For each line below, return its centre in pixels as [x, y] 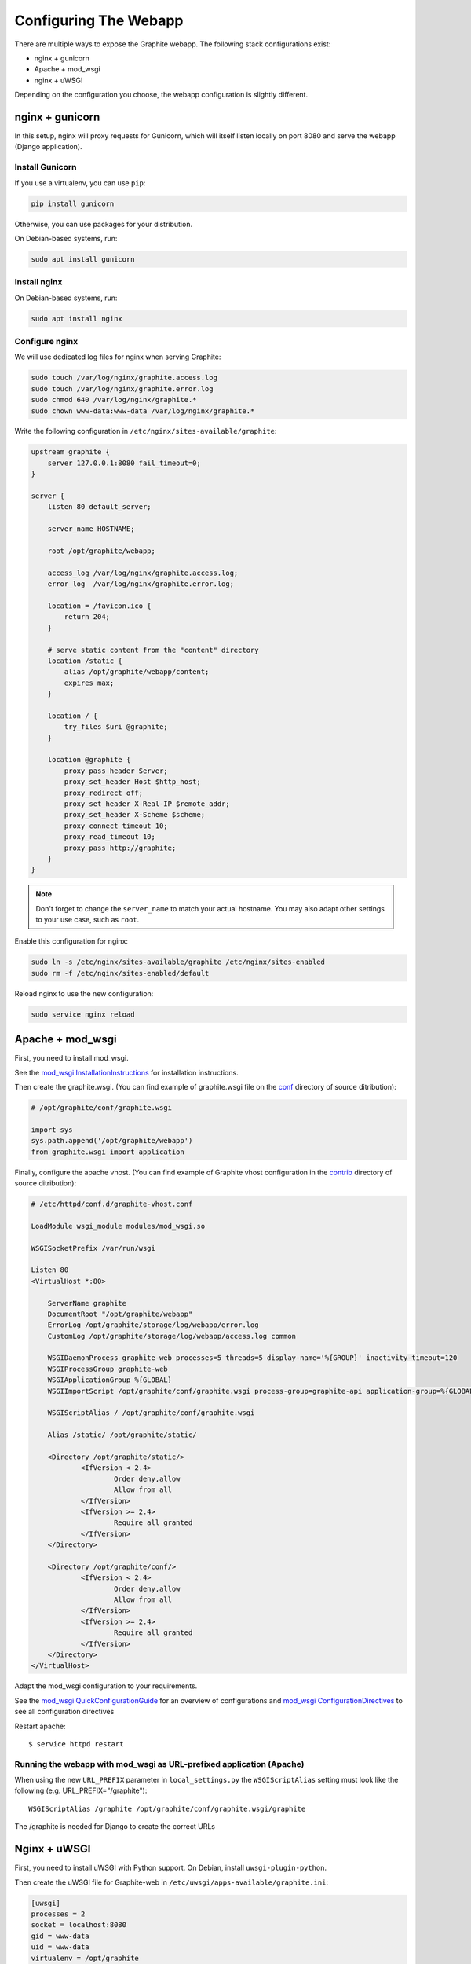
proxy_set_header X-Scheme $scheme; [135, 815]
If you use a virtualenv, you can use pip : [80, 183]
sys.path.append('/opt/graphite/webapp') [112, 1141]
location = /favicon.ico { [100, 606]
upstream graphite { [70, 452]
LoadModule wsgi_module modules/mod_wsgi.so [118, 1226]
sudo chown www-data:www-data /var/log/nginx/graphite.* [143, 411]
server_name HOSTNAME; [91, 529]
